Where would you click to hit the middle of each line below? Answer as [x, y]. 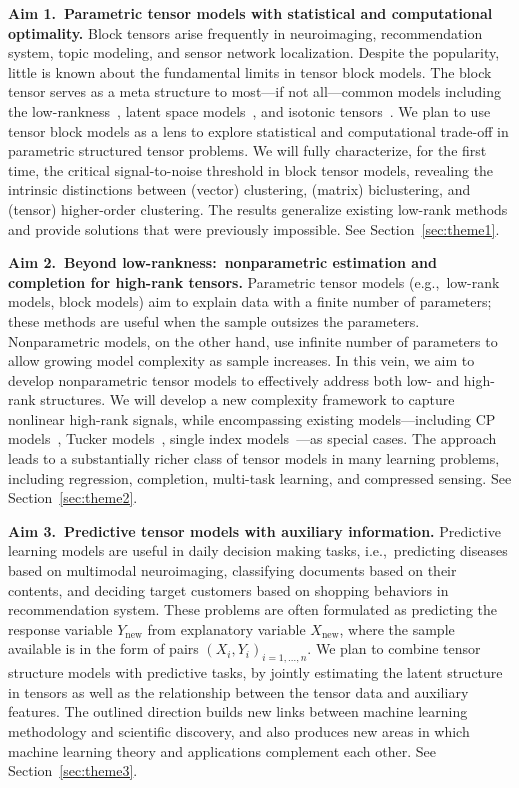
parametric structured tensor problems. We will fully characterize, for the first [247, 150]
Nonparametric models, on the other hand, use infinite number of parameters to [253, 340]
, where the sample [397, 628]
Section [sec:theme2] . [73, 497]
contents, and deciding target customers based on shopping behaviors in [228, 589]
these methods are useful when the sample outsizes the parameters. [214, 320]
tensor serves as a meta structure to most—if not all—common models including [254, 91]
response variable [60, 628]
